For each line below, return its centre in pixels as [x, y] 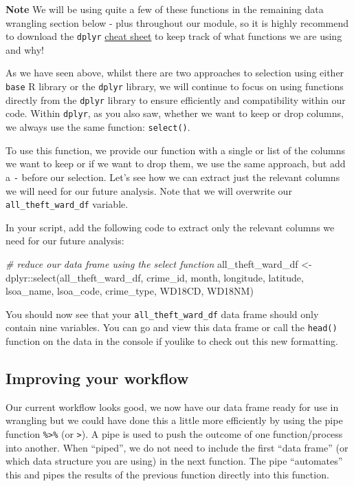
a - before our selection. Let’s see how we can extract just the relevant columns [173, 177]
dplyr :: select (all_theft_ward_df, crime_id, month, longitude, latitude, [155, 277]
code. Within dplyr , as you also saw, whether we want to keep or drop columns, [175, 113]
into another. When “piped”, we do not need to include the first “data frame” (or [177, 447]
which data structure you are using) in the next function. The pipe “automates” [174, 461]
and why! [25, 49]
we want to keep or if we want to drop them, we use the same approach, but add [176, 163]
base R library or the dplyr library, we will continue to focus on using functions [175, 86]
